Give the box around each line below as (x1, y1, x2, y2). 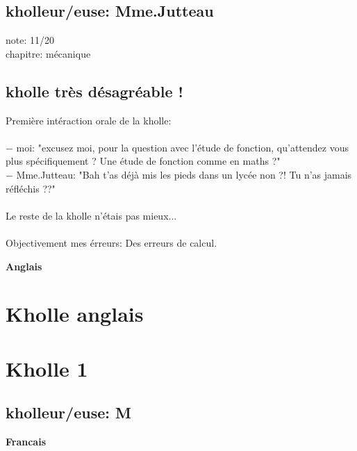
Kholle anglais (6, 300, 144, 328)
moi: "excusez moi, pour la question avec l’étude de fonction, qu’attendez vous (16, 140, 349, 154)
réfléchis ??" (6, 181, 56, 195)
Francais (6, 434, 47, 449)
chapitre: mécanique (6, 46, 91, 60)
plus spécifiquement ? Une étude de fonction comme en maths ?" (6, 154, 281, 168)
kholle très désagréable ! (6, 80, 183, 101)
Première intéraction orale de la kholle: (6, 113, 172, 127)
